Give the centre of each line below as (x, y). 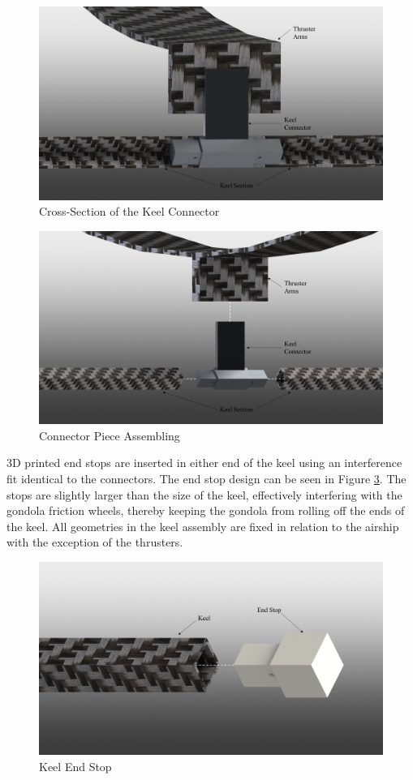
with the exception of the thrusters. (95, 542)
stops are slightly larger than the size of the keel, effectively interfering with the (204, 494)
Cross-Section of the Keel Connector (129, 211)
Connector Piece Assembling (110, 435)
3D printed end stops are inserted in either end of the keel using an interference (204, 463)
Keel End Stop (75, 767)
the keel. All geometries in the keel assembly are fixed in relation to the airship (203, 526)
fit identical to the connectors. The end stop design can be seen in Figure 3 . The (206, 478)
